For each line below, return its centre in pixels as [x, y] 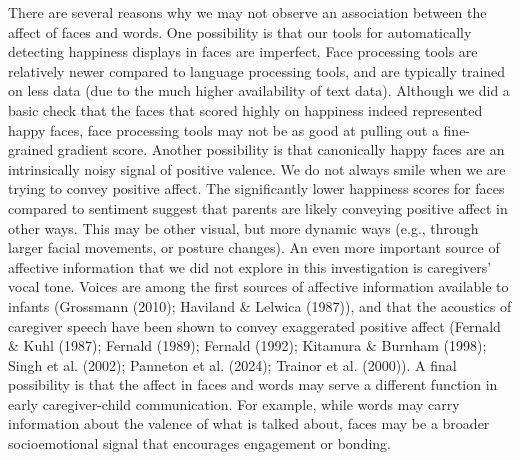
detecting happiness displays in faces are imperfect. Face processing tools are [243, 51]
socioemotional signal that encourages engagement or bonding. [199, 443]
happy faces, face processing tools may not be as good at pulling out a [223, 129]
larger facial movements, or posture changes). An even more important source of [254, 247]
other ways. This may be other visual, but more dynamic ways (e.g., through [243, 227]
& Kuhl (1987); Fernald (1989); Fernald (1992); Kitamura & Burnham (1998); [247, 345]
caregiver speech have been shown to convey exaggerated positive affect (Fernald [254, 325]
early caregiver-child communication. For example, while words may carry [234, 403]
